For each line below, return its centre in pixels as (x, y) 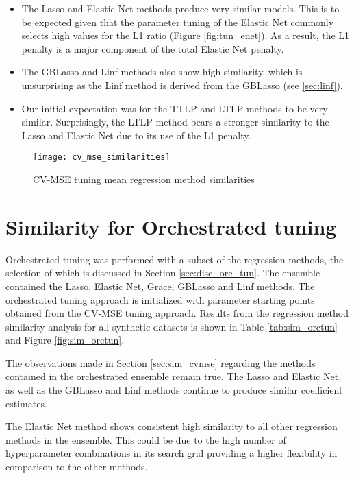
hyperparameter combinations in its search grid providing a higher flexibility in (172, 453)
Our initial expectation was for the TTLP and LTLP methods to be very (175, 108)
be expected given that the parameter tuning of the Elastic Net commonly (178, 22)
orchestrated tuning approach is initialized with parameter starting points (160, 299)
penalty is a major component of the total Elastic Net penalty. (153, 48)
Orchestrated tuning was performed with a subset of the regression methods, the (175, 259)
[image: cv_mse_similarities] (102, 157)
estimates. (26, 403)
